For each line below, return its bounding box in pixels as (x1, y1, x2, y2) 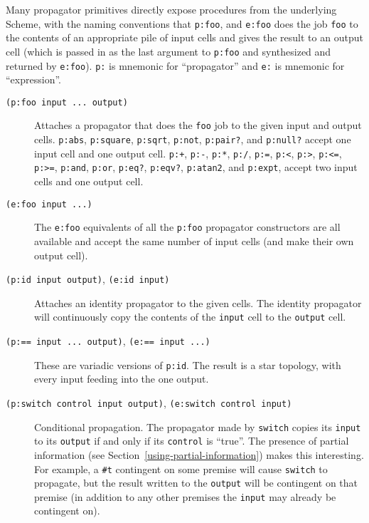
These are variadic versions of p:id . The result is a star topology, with (34, 357, 341, 372)
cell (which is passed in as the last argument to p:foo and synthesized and (6, 43, 331, 58)
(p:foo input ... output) (6, 97, 128, 108)
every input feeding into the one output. (34, 371, 209, 386)
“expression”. (6, 72, 61, 87)
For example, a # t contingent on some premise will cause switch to (34, 461, 328, 476)
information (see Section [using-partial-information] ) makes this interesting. (34, 447, 364, 462)
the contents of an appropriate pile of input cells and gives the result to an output (6, 30, 363, 45)
